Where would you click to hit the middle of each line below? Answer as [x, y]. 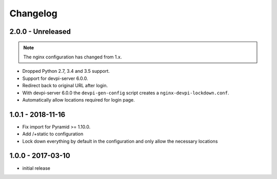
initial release [36, 168]
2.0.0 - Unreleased [40, 32]
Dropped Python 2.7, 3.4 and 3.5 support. [66, 71]
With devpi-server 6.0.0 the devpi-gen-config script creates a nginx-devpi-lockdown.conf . [126, 93]
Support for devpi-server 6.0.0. [55, 78]
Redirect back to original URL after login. [65, 86]
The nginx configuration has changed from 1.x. [73, 57]
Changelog [33, 13]
